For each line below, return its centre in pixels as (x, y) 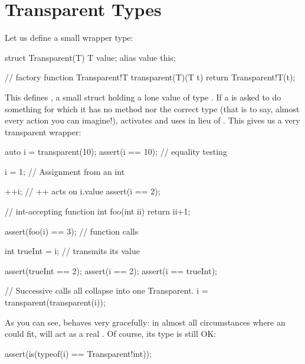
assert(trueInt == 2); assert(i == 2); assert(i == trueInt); (111, 270)
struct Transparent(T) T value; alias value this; (90, 57)
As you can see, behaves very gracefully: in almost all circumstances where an (145, 322)
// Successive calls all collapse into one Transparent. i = (106, 290)
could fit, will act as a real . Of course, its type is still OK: (111, 334)
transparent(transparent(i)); (55, 302)
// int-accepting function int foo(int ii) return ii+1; (98, 211)
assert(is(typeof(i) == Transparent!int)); (78, 353)
